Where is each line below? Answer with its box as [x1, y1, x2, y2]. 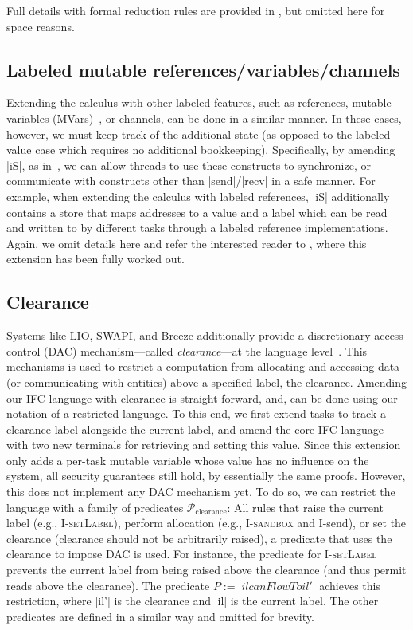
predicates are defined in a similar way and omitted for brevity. [6, 608, 314, 624]
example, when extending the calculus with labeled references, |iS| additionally [6, 187, 390, 204]
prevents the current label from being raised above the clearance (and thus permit [6, 561, 407, 578]
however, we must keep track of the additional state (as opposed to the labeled [6, 125, 391, 142]
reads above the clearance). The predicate [6, 577, 210, 593]
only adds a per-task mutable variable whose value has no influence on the [6, 451, 369, 468]
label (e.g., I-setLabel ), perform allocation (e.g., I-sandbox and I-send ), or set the [6, 514, 407, 531]
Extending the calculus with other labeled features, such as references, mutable [6, 94, 392, 111]
